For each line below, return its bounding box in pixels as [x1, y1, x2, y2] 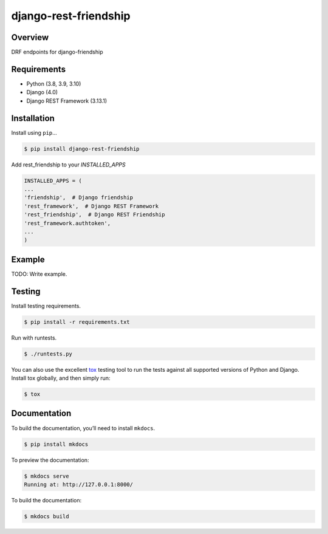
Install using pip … [11, 129, 57, 136]
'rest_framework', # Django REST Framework [24, 202, 159, 210]
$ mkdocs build [24, 513, 69, 519]
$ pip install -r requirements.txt [24, 318, 130, 325]
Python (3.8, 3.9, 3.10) [26, 80, 81, 87]
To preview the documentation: [11, 456, 89, 464]
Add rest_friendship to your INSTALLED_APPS [11, 161, 126, 168]
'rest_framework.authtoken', [24, 219, 111, 227]
